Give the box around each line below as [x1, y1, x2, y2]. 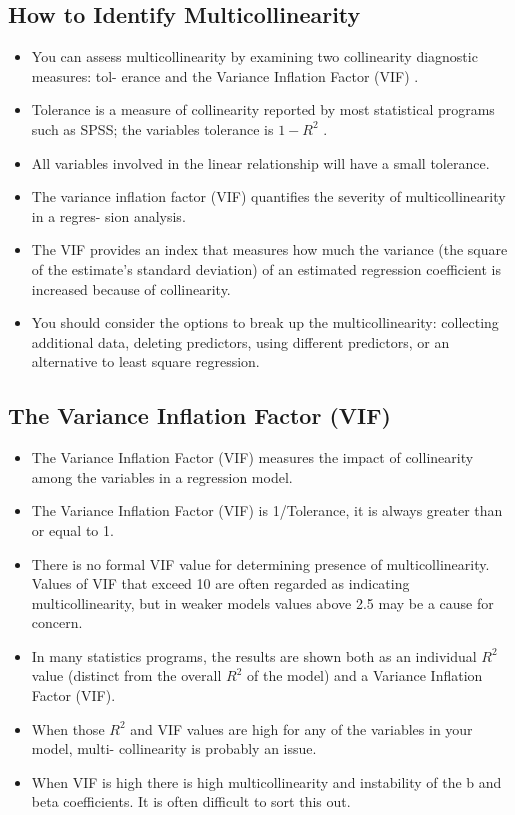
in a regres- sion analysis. [31, 205, 186, 226]
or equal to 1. [31, 519, 114, 540]
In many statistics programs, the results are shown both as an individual [31, 645, 477, 666]
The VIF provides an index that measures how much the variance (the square [31, 239, 508, 260]
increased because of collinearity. [31, 278, 231, 299]
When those [31, 718, 105, 739]
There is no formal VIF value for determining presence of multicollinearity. [31, 553, 490, 574]
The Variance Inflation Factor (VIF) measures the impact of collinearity [31, 447, 474, 468]
